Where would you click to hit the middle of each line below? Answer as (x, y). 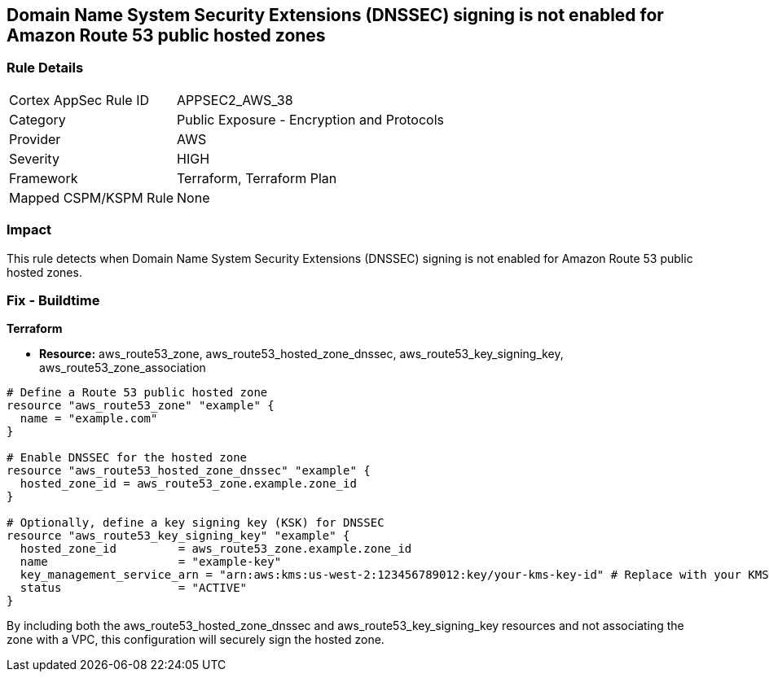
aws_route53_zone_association (123, 368)
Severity (34, 158)
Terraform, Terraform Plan (257, 178)
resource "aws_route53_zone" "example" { (141, 406)
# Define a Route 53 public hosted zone (137, 393)
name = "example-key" (151, 562)
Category (37, 119)
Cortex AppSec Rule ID (79, 100)
